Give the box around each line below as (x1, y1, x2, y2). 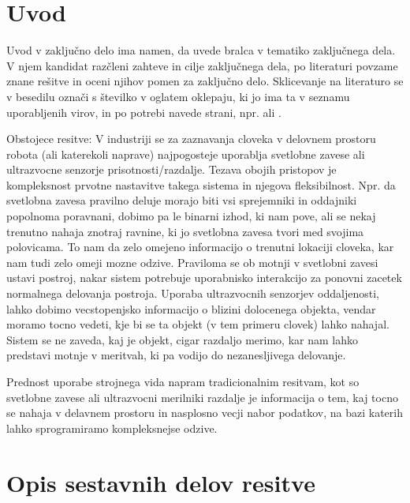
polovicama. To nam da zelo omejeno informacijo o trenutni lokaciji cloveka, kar (6, 238, 394, 255)
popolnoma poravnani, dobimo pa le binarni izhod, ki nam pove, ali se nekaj (6, 208, 376, 224)
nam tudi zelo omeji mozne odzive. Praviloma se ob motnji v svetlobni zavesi (6, 253, 378, 270)
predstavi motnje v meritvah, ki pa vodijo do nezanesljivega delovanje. (6, 347, 346, 363)
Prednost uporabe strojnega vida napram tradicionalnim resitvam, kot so (6, 373, 360, 389)
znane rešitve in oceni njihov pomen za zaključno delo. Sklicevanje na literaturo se (6, 73, 404, 89)
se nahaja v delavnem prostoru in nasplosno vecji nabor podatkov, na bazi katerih (6, 404, 403, 421)
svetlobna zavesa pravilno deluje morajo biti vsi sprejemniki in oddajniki (6, 192, 357, 208)
